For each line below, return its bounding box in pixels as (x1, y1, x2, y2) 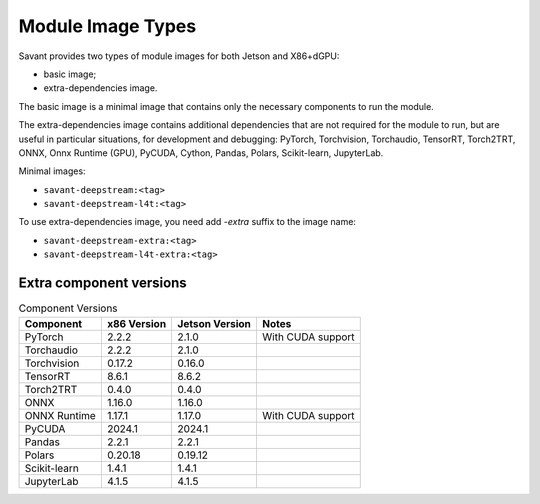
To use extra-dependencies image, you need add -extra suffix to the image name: (18, 216, 357, 228)
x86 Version (106, 316, 167, 330)
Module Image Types (18, 15, 197, 37)
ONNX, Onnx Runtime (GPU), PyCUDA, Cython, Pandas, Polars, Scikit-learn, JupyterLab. (18, 146, 384, 159)
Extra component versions (18, 275, 187, 292)
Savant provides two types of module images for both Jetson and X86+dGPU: (18, 50, 340, 62)
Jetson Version (177, 316, 252, 330)
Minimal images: (18, 165, 86, 177)
